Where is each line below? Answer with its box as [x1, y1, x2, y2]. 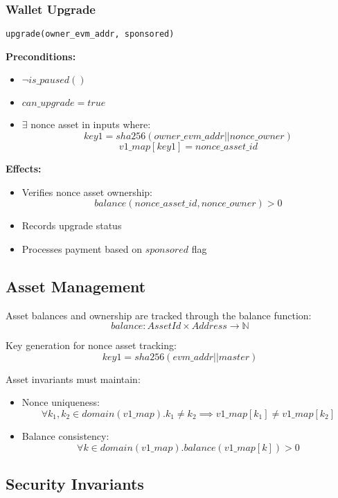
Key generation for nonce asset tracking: [6, 338, 177, 353]
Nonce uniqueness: [21, 395, 100, 409]
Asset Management [6, 275, 146, 296]
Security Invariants [6, 473, 144, 494]
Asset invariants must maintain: [6, 371, 141, 386]
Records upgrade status [21, 218, 122, 233]
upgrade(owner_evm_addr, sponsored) [6, 29, 175, 39]
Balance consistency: [21, 429, 109, 443]
